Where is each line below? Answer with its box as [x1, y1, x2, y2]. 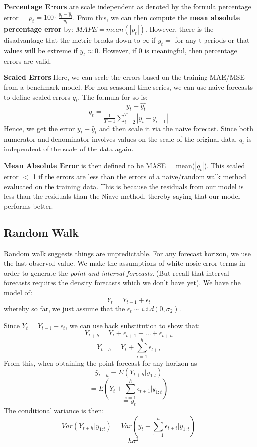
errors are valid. [4, 55, 52, 66]
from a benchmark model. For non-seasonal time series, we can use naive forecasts [4, 81, 253, 92]
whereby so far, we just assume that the [4, 303, 125, 313]
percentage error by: [4, 24, 73, 34]
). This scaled [204, 160, 245, 170]
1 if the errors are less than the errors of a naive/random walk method [32, 171, 246, 181]
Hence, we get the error [4, 123, 75, 133]
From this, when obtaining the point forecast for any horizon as [4, 357, 197, 368]
